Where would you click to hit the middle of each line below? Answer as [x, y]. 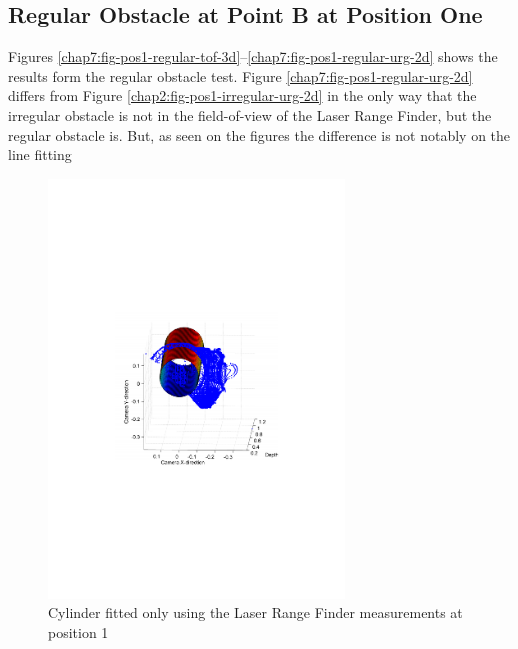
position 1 [78, 631]
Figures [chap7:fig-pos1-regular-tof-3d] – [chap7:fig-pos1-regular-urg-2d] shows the [253, 56]
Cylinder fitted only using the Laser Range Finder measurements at [255, 612]
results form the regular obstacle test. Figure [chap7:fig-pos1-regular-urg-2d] [240, 75]
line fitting [40, 154]
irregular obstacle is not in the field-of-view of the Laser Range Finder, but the [250, 114]
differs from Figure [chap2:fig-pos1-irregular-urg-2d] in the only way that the [242, 95]
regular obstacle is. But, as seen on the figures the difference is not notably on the [259, 134]
